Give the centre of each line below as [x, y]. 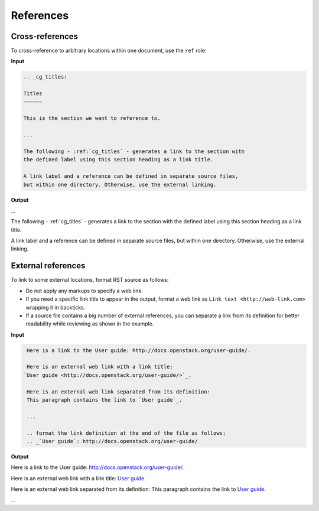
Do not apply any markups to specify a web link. [84, 291]
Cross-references [45, 36]
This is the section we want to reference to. [92, 118]
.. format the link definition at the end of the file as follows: [126, 433]
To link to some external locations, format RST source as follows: [90, 280]
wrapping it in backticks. [56, 307]
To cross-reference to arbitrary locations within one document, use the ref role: [109, 51]
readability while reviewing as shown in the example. [90, 324]
